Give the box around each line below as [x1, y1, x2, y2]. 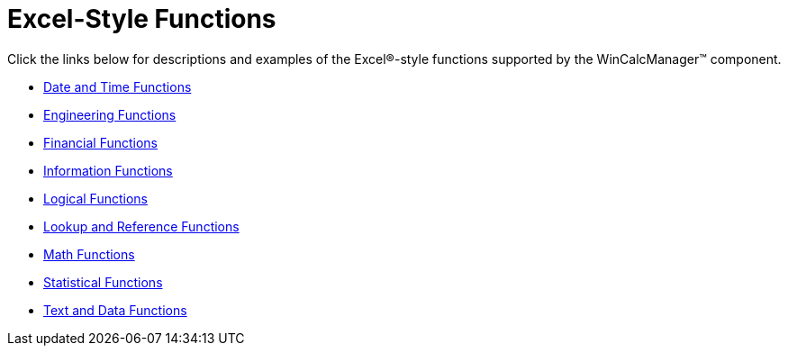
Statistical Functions [43, 274, 163, 290]
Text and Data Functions [43, 302, 187, 318]
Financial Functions [43, 134, 159, 150]
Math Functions [43, 246, 135, 262]
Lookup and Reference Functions [43, 218, 240, 234]
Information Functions [43, 162, 173, 178]
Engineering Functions [43, 106, 177, 122]
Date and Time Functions [43, 78, 192, 95]
